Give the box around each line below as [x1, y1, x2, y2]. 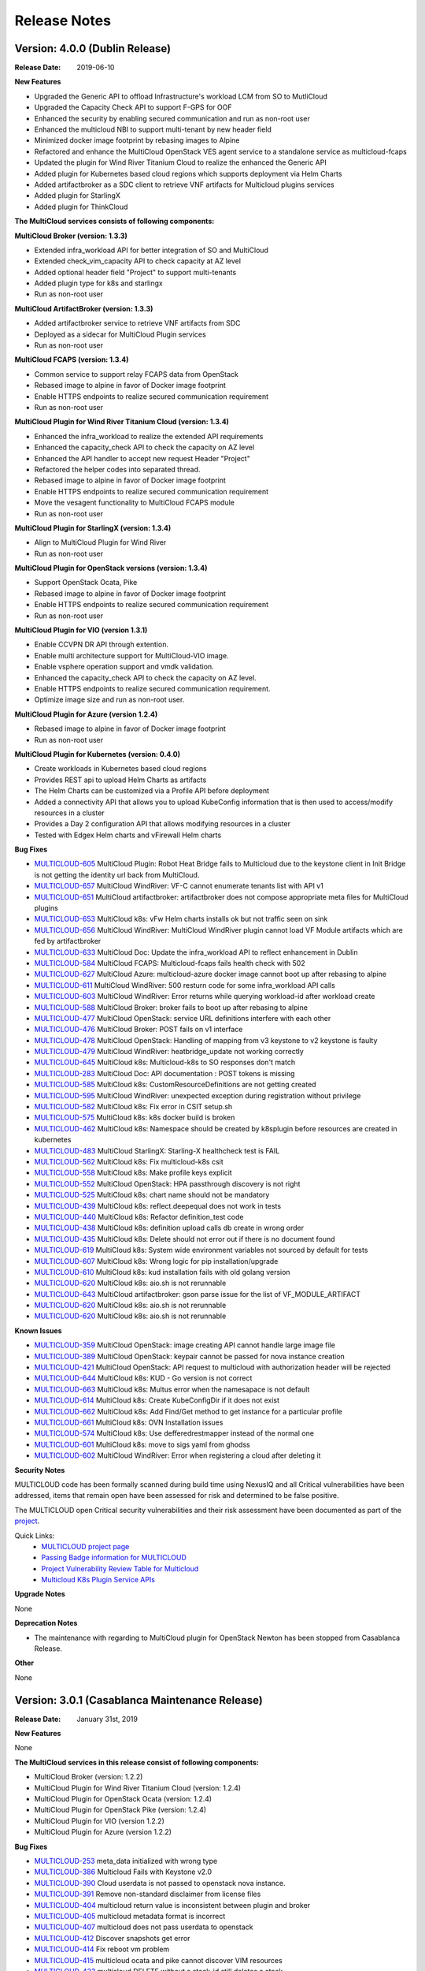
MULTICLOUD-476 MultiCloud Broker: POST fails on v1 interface [34, 1025, 243, 1034]
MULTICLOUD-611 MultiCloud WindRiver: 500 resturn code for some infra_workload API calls [34, 980, 336, 989]
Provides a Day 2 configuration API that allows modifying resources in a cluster [34, 819, 291, 829]
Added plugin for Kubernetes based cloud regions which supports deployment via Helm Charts [34, 169, 342, 178]
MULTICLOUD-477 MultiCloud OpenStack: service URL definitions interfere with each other [34, 1013, 331, 1023]
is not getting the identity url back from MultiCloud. [34, 870, 200, 879]
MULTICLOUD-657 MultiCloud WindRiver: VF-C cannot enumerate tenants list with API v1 [34, 881, 324, 891]
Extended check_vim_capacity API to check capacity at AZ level [34, 256, 242, 266]
